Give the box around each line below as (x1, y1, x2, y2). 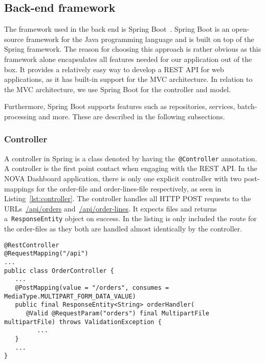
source (4, 33, 24, 44)
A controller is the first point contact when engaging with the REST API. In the (4, 163, 257, 174)
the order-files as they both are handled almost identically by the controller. (4, 223, 242, 234)
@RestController (4, 241, 59, 249)
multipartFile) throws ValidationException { (4, 318, 162, 326)
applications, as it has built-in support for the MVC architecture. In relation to (4, 74, 253, 84)
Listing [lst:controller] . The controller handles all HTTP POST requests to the (4, 193, 251, 204)
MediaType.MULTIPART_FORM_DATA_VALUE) (4, 292, 136, 300)
